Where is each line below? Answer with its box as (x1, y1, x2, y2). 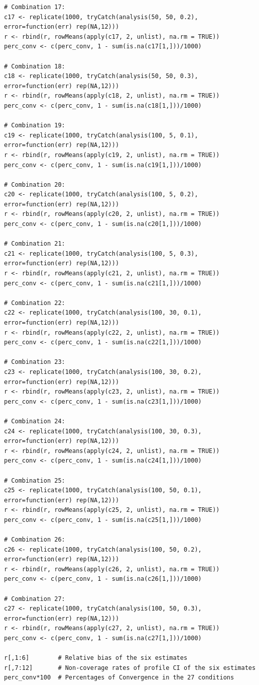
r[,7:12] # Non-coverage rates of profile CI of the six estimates (4, 664, 256, 671)
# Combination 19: (4, 122, 65, 129)
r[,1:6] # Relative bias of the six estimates (4, 654, 188, 662)
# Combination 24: (4, 417, 65, 425)
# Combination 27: (4, 595, 65, 602)
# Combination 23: (4, 358, 65, 366)
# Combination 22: (4, 299, 65, 307)
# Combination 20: (4, 181, 65, 188)
